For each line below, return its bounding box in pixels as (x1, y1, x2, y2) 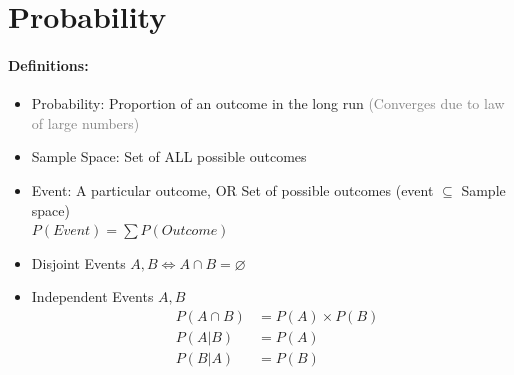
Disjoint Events (31, 252, 126, 273)
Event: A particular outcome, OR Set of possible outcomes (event (31, 179, 434, 200)
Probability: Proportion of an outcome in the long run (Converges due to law (31, 93, 505, 114)
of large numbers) (31, 112, 140, 133)
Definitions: (8, 54, 89, 75)
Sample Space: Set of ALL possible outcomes (31, 146, 307, 167)
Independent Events (31, 286, 154, 307)
